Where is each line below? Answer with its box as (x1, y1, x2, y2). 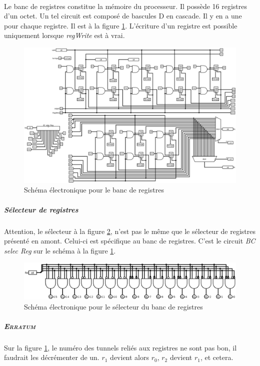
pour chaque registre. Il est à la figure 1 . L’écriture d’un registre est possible (4, 20, 237, 30)
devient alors (110, 352, 149, 362)
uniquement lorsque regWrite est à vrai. (4, 30, 125, 40)
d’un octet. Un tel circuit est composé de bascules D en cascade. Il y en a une (4, 10, 242, 21)
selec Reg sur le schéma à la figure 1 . (4, 245, 116, 255)
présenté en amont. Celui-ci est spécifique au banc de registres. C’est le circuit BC (4, 235, 255, 246)
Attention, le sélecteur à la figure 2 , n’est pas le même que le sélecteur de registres (4, 225, 255, 236)
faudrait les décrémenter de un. (4, 352, 99, 362)
